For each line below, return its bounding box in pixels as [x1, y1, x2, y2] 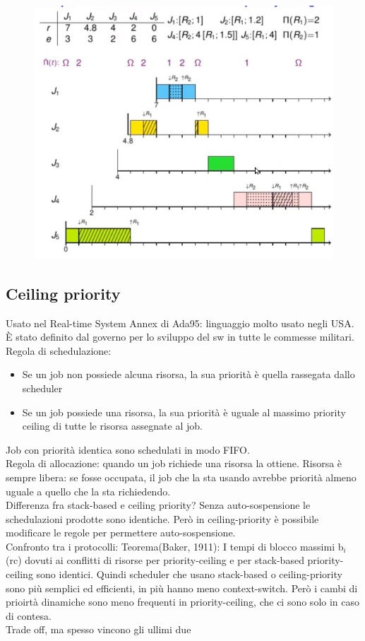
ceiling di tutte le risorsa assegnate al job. [22, 418, 203, 433]
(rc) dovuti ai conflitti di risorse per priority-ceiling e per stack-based [6, 553, 304, 568]
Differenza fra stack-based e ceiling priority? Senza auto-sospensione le [6, 498, 311, 512]
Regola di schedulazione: [6, 343, 112, 358]
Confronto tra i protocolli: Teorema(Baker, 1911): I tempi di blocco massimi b [6, 539, 344, 553]
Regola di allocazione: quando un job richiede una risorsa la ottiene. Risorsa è [6, 456, 342, 471]
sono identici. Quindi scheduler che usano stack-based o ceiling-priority [36, 567, 342, 582]
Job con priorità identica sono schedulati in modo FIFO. [6, 442, 250, 457]
